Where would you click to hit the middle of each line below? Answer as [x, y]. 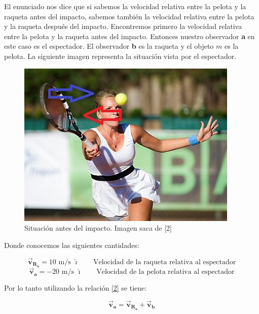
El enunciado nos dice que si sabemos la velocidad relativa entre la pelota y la [125, 6]
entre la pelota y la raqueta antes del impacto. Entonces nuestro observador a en [129, 36]
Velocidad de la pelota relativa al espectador [165, 272]
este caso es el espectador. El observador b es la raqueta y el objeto [109, 46]
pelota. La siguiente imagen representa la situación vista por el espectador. [120, 56]
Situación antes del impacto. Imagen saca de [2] [98, 228]
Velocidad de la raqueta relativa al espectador [165, 262]
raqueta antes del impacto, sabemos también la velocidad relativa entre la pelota [129, 16]
